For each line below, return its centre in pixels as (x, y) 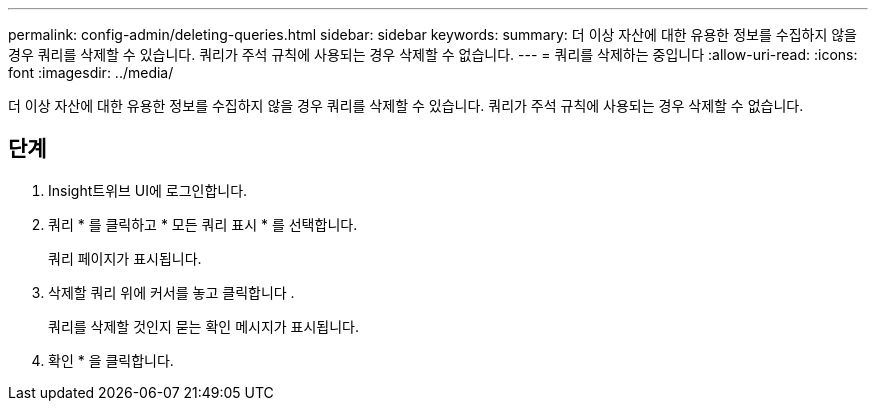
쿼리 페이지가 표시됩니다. (125, 258)
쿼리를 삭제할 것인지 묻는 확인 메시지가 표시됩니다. (204, 326)
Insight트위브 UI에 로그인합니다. (148, 190)
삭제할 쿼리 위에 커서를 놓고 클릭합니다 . (171, 292)
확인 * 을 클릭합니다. (111, 360)
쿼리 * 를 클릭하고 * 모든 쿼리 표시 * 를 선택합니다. (203, 224)
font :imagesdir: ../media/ (91, 72)
